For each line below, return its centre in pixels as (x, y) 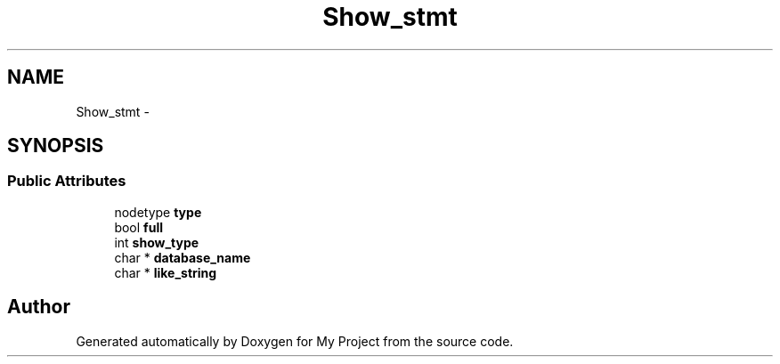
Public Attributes (67, 181)
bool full (138, 227)
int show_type (157, 242)
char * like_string (166, 272)
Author (39, 307)
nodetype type (158, 212)
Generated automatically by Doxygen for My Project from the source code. (295, 341)
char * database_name (183, 257)
